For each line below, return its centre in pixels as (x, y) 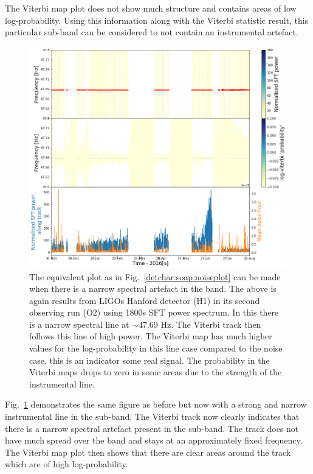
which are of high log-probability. (67, 464)
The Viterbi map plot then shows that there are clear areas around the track (148, 452)
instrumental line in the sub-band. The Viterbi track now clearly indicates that (152, 416)
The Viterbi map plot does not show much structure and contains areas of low (151, 8)
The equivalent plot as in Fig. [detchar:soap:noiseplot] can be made (155, 276)
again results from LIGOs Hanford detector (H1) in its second (145, 300)
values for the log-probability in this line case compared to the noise (156, 348)
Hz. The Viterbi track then (211, 324)
